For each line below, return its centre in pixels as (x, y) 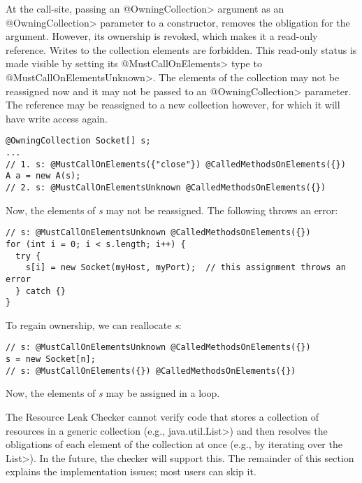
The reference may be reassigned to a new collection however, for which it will (173, 105)
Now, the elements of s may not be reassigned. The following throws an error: (172, 210)
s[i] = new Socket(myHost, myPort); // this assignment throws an (186, 268)
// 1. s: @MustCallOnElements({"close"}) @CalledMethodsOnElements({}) (176, 164)
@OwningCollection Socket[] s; (78, 141)
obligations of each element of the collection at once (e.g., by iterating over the (174, 444)
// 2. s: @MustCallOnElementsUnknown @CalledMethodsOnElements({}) (166, 187)
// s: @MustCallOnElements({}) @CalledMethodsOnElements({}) (151, 371)
